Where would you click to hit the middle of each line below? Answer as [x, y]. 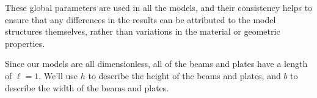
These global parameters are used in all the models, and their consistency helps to [159, 7]
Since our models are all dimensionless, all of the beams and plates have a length [156, 64]
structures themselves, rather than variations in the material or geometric [143, 31]
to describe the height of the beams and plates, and [184, 75]
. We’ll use [58, 75]
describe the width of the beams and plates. [87, 87]
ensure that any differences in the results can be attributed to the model [140, 19]
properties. [25, 43]
